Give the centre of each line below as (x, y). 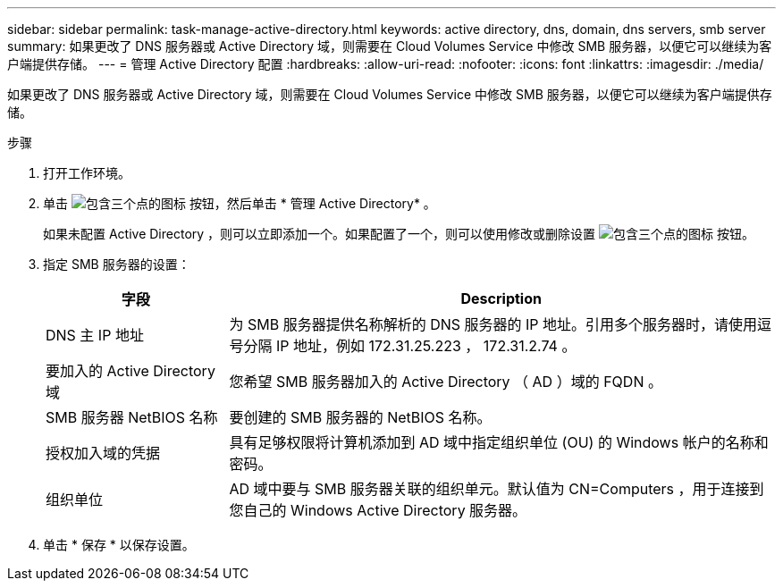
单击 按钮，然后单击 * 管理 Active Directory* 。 (240, 203)
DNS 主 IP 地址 (95, 335)
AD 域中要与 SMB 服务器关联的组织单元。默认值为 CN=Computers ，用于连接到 (497, 489)
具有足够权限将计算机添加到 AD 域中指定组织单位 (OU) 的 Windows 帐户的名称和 (499, 442)
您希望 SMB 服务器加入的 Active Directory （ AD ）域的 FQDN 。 (446, 382)
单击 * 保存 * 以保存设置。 (119, 545)
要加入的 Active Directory (130, 371)
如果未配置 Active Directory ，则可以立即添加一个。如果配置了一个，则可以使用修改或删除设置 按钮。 (399, 234)
